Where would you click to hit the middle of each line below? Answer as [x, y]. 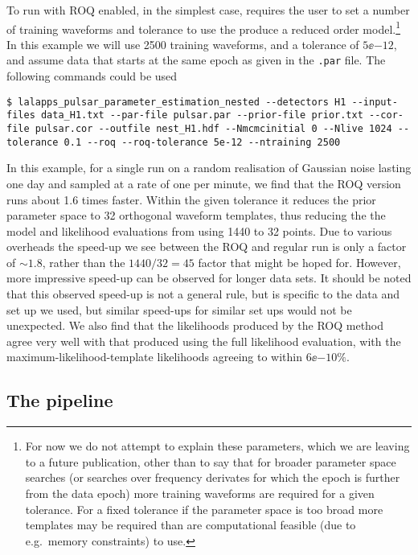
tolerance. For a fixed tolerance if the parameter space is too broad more [204, 509]
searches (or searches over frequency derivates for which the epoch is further [213, 477]
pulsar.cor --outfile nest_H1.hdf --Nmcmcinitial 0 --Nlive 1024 [213, 129]
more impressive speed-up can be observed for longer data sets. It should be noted [209, 278]
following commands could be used [92, 76]
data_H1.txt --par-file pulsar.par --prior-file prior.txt [202, 115]
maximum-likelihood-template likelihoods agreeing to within [155, 357]
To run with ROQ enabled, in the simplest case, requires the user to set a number [208, 10]
